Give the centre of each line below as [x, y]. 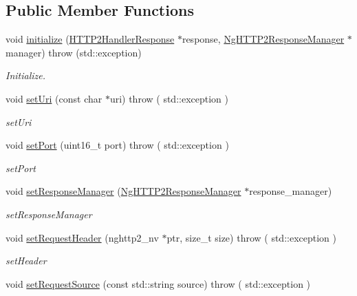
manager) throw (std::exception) [74, 52]
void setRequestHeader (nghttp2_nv [82, 237]
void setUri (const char [54, 98]
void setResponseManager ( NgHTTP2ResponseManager [123, 191]
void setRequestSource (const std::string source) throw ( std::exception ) [158, 283]
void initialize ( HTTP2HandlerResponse [90, 39]
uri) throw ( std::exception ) [169, 98]
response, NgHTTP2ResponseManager [263, 39]
